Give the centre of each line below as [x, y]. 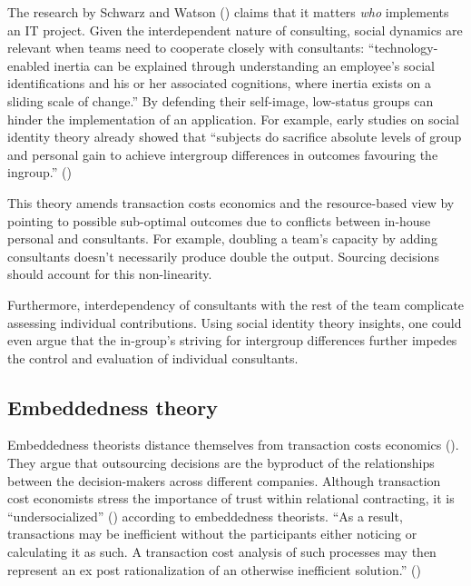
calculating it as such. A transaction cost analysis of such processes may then [222, 552]
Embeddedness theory [113, 407]
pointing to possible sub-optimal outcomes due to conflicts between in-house [219, 220]
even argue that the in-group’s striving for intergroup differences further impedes [232, 340]
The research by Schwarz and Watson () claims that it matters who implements [228, 12]
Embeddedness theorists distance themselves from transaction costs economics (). [233, 445]
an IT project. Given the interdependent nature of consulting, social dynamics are [235, 30]
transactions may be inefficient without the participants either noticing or [212, 534]
